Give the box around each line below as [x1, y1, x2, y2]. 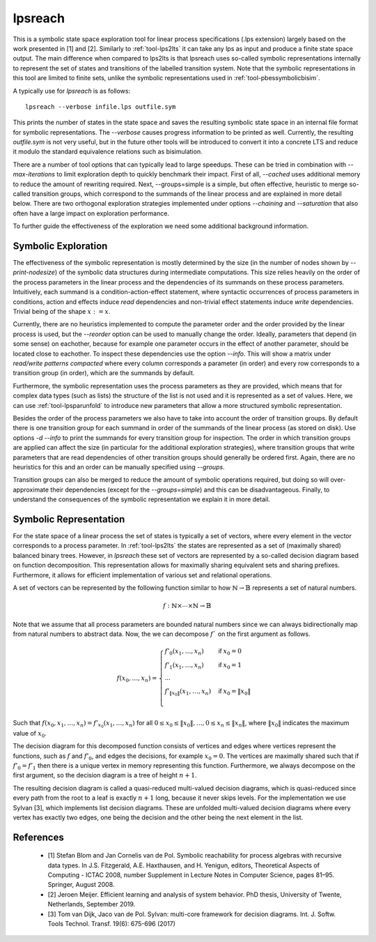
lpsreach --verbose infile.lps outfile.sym [25, 102, 176, 111]
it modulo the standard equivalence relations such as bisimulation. [13, 147, 203, 156]
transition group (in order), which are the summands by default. [13, 369, 195, 377]
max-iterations [13, 170, 56, 178]
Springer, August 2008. [47, 881, 115, 889]
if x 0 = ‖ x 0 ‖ [218, 687, 251, 697]
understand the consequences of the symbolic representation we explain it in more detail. [13, 495, 271, 503]
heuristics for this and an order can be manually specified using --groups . [13, 462, 226, 471]
